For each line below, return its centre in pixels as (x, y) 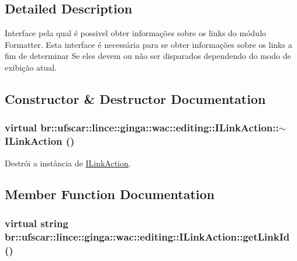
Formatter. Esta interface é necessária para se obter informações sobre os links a (148, 44)
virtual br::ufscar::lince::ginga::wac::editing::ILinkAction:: (142, 128)
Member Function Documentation (110, 194)
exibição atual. (31, 67)
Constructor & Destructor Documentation (135, 98)
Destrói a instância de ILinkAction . (68, 163)
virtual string (37, 223)
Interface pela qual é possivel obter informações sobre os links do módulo (136, 33)
